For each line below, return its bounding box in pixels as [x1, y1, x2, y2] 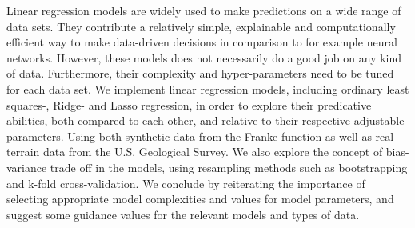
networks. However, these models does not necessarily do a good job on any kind [6, 49, 402, 66]
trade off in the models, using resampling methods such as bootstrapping [50, 158, 408, 175]
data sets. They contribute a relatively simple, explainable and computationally [6, 18, 396, 34]
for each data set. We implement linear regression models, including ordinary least [6, 80, 409, 97]
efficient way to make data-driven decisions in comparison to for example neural [6, 34, 397, 50]
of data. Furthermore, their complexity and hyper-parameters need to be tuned [6, 65, 394, 82]
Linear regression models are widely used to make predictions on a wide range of [6, 2, 401, 18]
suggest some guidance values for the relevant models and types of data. [6, 206, 360, 222]
